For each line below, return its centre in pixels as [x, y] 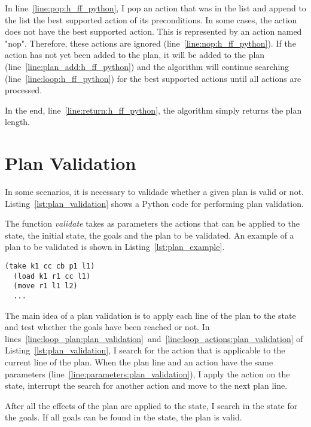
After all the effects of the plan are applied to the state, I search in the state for [151, 405]
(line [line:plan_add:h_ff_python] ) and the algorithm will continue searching [147, 66]
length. [18, 122]
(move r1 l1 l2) [45, 286]
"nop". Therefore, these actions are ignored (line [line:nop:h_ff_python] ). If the [150, 43]
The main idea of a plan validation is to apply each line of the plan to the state [150, 315]
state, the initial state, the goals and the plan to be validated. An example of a [150, 235]
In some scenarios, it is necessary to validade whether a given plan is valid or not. [154, 192]
